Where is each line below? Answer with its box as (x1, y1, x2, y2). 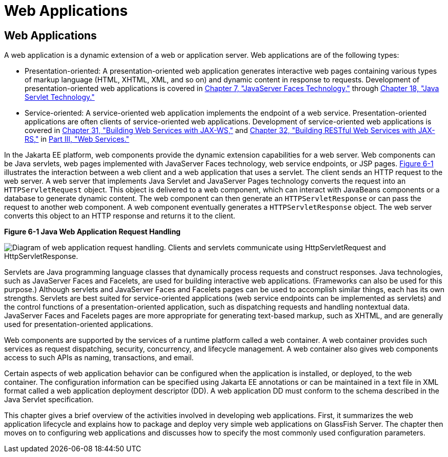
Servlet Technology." (25, 93, 95, 102)
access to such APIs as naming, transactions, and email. (4, 353, 194, 362)
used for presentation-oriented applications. (4, 320, 153, 329)
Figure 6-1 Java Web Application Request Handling (4, 227, 181, 236)
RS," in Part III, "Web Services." (25, 135, 130, 144)
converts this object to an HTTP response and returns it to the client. (4, 211, 235, 221)
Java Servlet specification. (4, 395, 94, 404)
